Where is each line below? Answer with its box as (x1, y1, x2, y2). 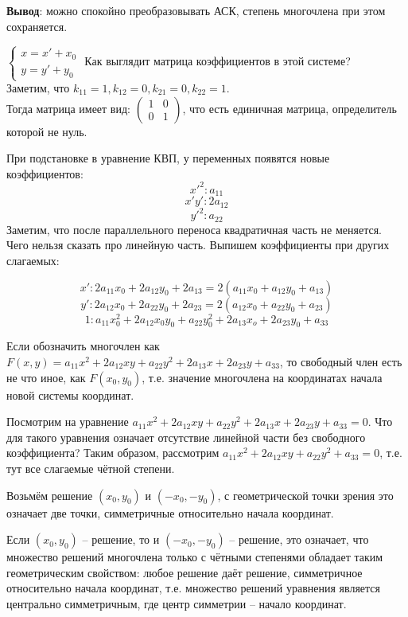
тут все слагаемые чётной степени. (6, 459, 175, 476)
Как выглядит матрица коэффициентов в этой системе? (84, 53, 351, 69)
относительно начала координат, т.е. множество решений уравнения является (6, 580, 381, 596)
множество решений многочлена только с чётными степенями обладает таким (6, 549, 383, 565)
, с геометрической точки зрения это (217, 486, 394, 503)
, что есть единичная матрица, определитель (182, 100, 397, 116)
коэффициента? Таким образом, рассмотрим (6, 444, 220, 461)
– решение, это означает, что (229, 531, 369, 548)
